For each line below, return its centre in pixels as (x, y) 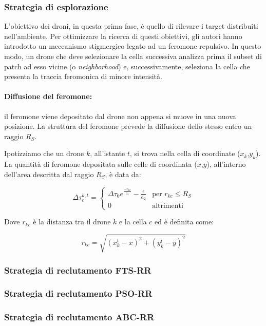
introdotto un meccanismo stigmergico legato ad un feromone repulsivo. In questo (133, 46)
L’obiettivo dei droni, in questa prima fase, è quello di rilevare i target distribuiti (131, 26)
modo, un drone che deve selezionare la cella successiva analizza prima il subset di (133, 56)
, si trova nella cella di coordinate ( (185, 153)
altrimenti (168, 206)
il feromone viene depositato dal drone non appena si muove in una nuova (120, 116)
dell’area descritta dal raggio (49, 174)
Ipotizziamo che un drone (44, 153)
